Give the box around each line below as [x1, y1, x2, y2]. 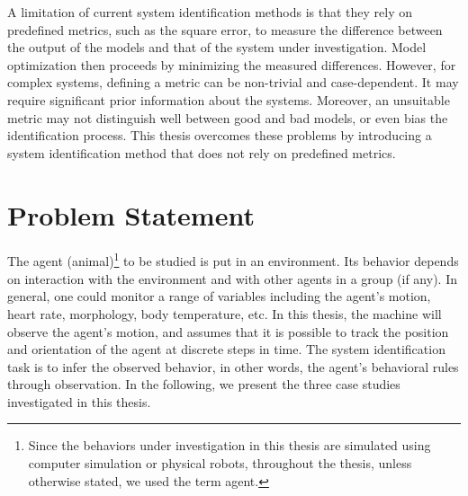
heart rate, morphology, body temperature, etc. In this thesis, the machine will [7, 304, 442, 323]
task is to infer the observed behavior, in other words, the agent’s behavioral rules [7, 357, 459, 376]
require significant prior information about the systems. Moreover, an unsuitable [7, 90, 450, 109]
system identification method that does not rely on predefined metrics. [7, 143, 396, 162]
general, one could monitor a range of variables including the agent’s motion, [7, 287, 431, 306]
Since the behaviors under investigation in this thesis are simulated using [28, 436, 431, 455]
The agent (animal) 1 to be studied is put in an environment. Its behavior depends [7, 249, 459, 270]
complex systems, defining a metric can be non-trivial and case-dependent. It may [7, 73, 459, 92]
